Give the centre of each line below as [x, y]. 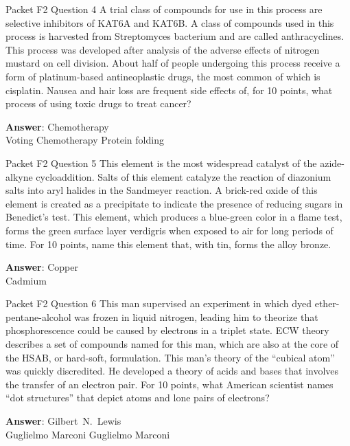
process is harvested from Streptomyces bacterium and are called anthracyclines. [175, 36]
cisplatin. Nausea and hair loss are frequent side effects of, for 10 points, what [169, 90]
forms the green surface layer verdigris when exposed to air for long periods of [170, 230]
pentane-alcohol [38, 316]
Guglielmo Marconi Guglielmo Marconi [88, 434]
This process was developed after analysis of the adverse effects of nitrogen [163, 49]
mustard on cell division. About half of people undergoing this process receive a [173, 63]
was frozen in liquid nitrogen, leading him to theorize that [196, 316]
